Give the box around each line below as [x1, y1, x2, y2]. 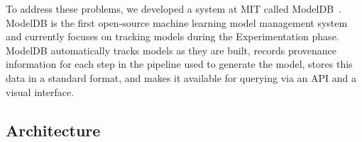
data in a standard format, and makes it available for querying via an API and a [6, 70, 357, 85]
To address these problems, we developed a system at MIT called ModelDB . [6, 1, 341, 16]
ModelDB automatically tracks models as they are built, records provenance [6, 42, 336, 57]
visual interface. [6, 84, 75, 99]
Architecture [6, 119, 101, 141]
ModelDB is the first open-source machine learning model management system [6, 15, 348, 30]
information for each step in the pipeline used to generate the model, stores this [6, 57, 353, 71]
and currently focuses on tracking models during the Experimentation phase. [6, 29, 339, 44]
